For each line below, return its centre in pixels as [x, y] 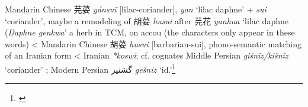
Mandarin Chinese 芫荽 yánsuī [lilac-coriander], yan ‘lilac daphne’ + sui [136, 9]
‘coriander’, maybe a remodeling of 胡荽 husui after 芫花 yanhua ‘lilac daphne [147, 20]
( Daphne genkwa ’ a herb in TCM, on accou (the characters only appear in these [150, 32]
